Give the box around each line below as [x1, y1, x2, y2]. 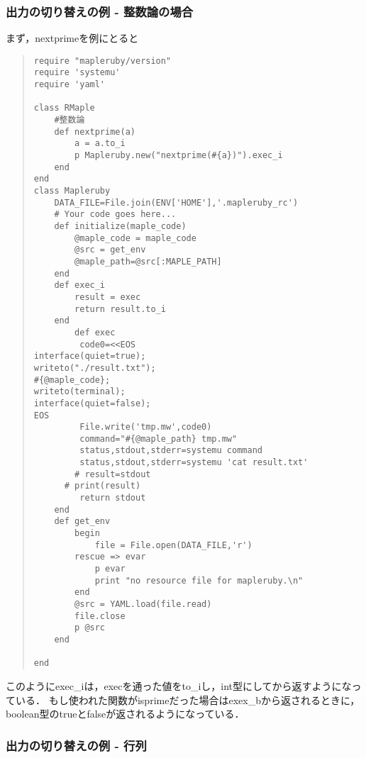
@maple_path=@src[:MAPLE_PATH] [74, 256, 222, 267]
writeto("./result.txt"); [33, 362, 156, 373]
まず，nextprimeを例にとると [6, 30, 139, 45]
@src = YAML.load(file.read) [74, 599, 212, 609]
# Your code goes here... [54, 209, 177, 220]
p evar [94, 564, 126, 574]
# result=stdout [74, 469, 151, 479]
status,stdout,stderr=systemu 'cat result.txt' [79, 457, 309, 468]
